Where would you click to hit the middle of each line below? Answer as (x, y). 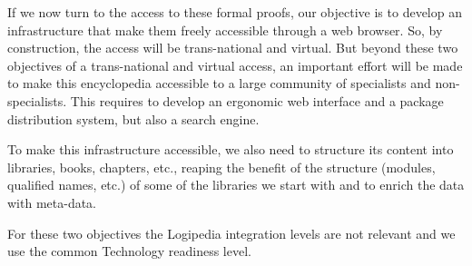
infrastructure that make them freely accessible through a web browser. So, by (225, 30)
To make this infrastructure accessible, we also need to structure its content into (231, 149)
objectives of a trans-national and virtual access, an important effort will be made (235, 65)
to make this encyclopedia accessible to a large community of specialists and (219, 83)
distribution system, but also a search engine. (133, 118)
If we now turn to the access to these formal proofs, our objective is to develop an (235, 12)
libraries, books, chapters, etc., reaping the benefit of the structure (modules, (221, 167)
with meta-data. (52, 202)
